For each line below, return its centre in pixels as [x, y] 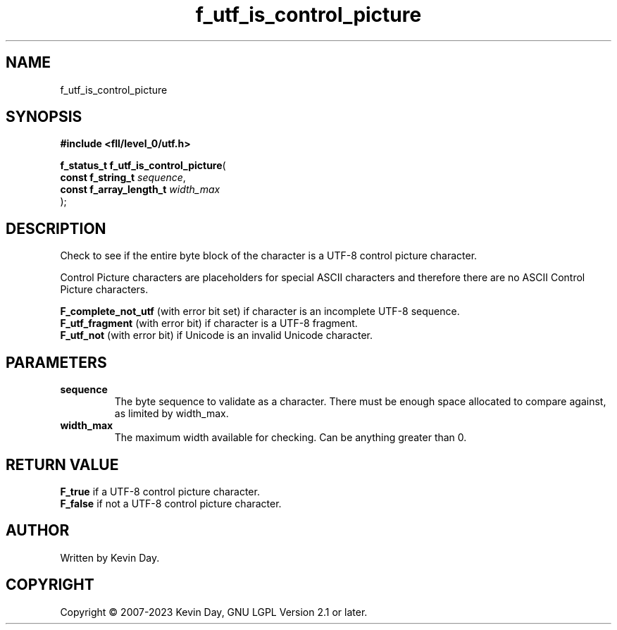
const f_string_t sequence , [123, 178]
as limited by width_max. [172, 414]
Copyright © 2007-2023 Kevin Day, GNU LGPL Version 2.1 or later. [214, 612]
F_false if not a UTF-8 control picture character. [171, 503]
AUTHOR [38, 531]
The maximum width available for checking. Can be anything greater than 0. [291, 438]
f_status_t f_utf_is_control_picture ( [143, 166]
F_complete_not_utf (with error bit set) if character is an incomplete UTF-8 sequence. [260, 311]
